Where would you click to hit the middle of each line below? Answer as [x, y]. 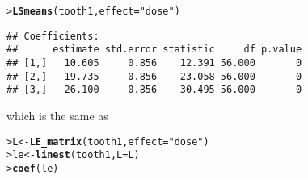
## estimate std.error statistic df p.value [154, 50]
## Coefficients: [53, 36]
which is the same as [57, 115]
